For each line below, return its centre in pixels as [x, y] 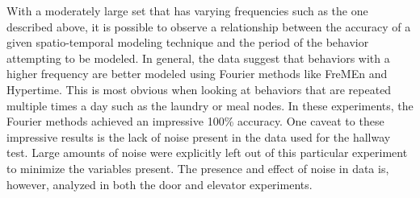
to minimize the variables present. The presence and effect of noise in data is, [198, 168]
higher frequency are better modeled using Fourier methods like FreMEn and [197, 74]
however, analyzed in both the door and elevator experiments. [160, 184]
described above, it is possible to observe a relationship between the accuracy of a [209, 26]
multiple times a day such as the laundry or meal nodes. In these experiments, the [210, 105]
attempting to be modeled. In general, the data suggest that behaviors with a [198, 58]
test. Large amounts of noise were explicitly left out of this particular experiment [207, 153]
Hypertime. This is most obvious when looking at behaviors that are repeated [199, 89]
